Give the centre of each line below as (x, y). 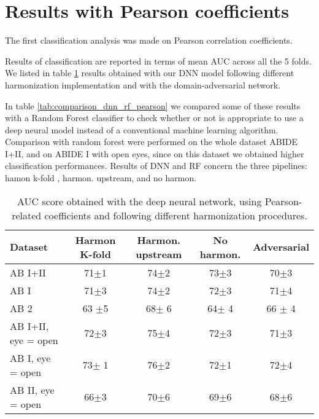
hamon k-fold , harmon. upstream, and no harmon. (101, 178)
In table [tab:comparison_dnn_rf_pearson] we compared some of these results (153, 105)
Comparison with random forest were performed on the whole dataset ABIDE (152, 142)
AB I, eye (30, 358)
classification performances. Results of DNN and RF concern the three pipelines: (156, 166)
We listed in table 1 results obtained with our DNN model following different (150, 73)
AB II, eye (32, 390)
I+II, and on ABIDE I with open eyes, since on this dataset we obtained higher (155, 153)
